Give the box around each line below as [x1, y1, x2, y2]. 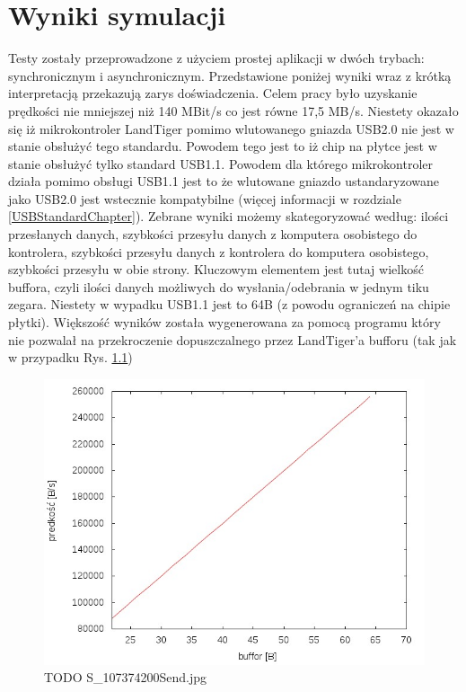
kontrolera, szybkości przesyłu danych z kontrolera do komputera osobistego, [8, 242, 429, 261]
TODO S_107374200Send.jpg [44, 668, 207, 687]
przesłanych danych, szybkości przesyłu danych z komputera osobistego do [8, 225, 418, 244]
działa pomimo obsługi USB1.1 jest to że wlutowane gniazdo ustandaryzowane [8, 172, 440, 191]
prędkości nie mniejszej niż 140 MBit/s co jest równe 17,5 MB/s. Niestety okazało [8, 101, 459, 120]
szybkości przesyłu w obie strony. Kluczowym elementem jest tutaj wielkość [8, 260, 424, 279]
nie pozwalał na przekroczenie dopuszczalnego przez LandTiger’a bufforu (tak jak [8, 330, 457, 349]
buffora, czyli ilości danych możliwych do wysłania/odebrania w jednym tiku [8, 277, 429, 296]
